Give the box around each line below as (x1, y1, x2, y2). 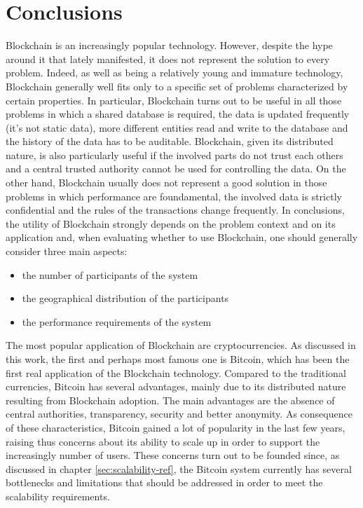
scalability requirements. (6, 488, 110, 503)
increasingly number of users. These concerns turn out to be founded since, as (6, 448, 340, 462)
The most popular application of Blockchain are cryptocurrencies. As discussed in (6, 338, 356, 352)
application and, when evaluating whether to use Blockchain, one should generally (6, 230, 358, 245)
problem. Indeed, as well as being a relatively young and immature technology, (6, 65, 343, 80)
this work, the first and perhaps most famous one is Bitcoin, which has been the (6, 352, 350, 366)
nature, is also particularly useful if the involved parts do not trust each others (6, 147, 343, 162)
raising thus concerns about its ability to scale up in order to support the (6, 434, 320, 448)
